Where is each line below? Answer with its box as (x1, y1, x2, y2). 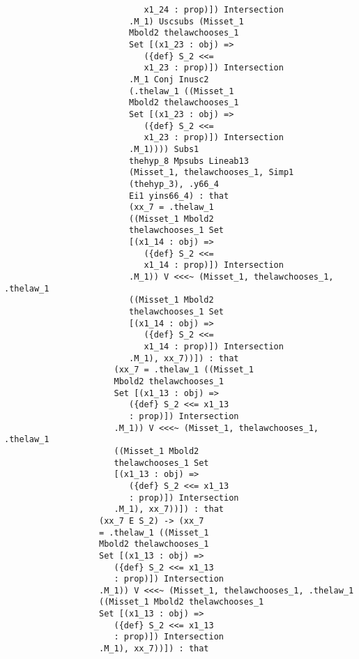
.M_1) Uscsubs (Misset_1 (128, 16, 244, 26)
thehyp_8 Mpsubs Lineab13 (128, 156, 249, 166)
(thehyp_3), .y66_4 (128, 179, 219, 189)
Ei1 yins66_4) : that (128, 190, 229, 201)
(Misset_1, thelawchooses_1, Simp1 (128, 167, 294, 178)
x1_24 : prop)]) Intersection (144, 5, 284, 15)
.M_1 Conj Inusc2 (128, 74, 209, 84)
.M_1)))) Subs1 (128, 144, 199, 154)
